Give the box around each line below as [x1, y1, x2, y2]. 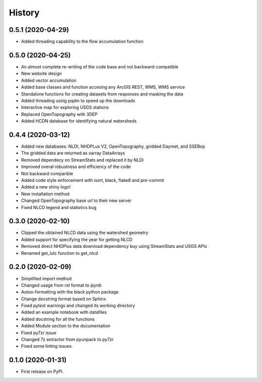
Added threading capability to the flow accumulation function [21, 39, 144, 45]
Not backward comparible [21, 170, 73, 176]
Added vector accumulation [21, 77, 77, 83]
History [9, 7, 40, 18]
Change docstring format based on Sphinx [21, 296, 106, 302]
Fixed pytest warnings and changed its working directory [21, 303, 135, 308]
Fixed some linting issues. [21, 343, 73, 349]
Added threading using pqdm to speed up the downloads [21, 97, 135, 104]
